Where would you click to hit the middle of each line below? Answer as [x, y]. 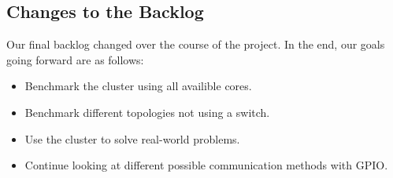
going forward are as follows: [75, 59]
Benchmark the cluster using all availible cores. [138, 86]
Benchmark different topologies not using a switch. [147, 112]
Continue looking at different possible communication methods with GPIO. [206, 165]
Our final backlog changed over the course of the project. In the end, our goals [196, 44]
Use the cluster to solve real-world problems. [132, 138]
